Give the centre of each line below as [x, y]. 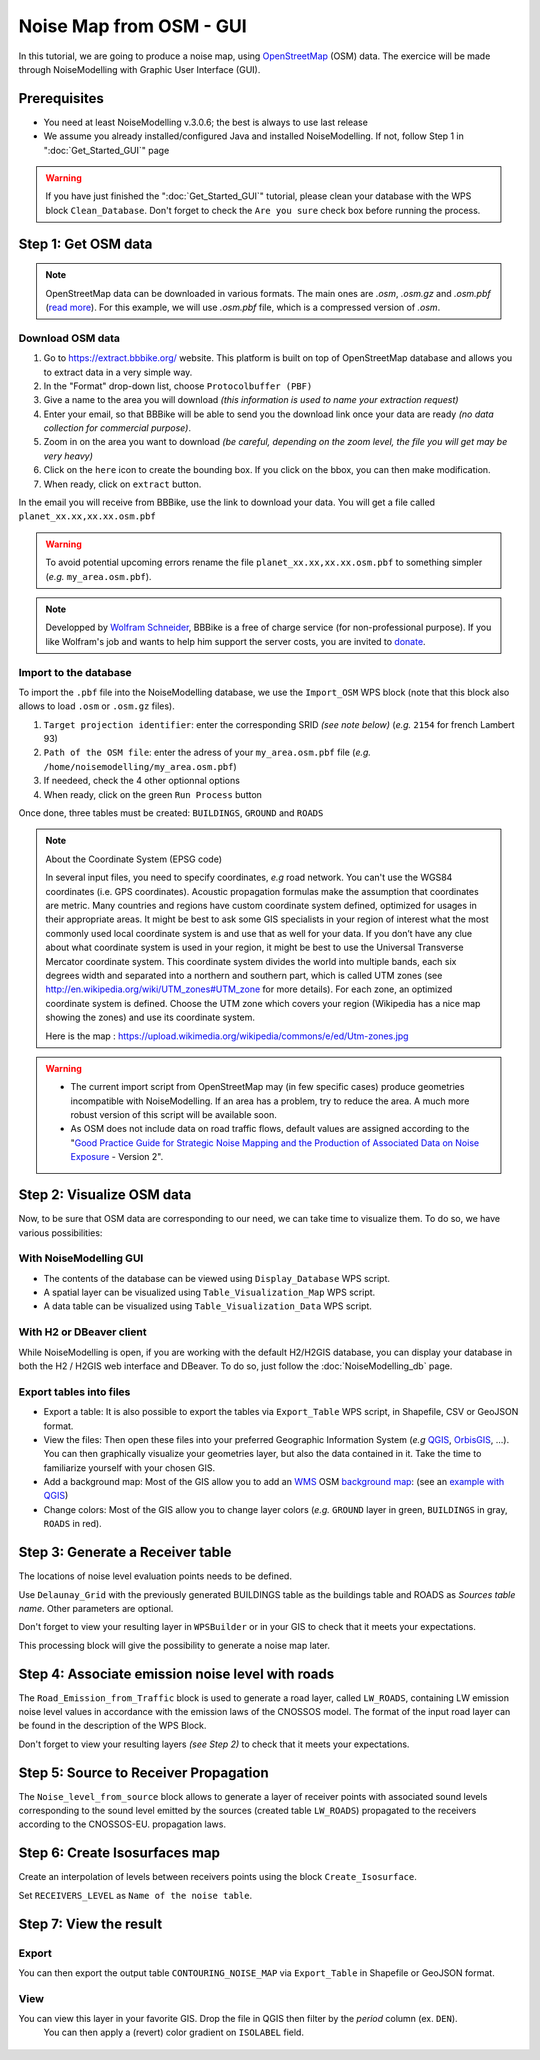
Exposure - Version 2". [117, 1157]
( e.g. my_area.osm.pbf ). [98, 576]
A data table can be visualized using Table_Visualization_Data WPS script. [207, 1306]
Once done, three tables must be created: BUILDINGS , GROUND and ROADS [171, 813]
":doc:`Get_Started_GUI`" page [106, 150]
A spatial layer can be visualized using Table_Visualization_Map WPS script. [209, 1292]
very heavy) [68, 456]
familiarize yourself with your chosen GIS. [129, 1467]
